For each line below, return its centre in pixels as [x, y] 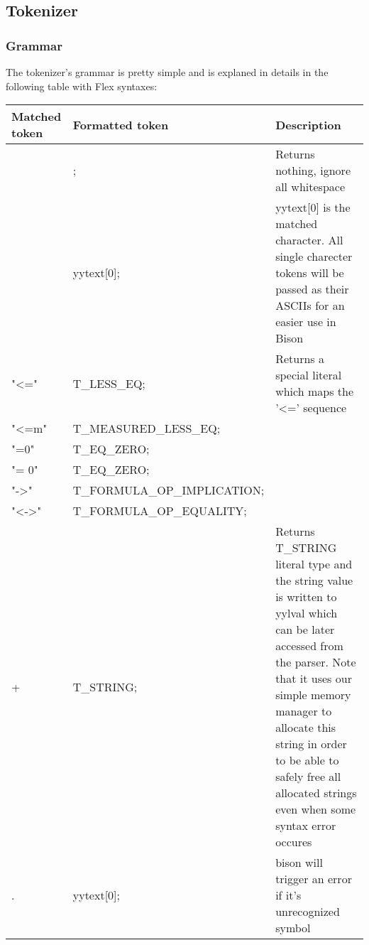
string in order [311, 744]
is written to [306, 597]
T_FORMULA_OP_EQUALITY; [160, 511]
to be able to [307, 760]
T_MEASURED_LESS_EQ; [147, 428]
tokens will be [310, 273]
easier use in [306, 322]
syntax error [306, 826]
